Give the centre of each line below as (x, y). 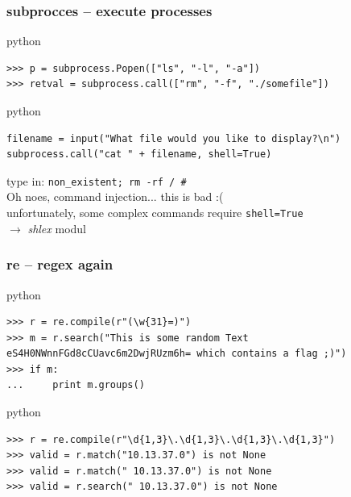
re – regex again (60, 264)
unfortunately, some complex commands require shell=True (155, 213)
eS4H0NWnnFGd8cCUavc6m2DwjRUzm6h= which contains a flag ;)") (177, 354)
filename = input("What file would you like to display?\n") (174, 138)
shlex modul (57, 228)
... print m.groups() (76, 385)
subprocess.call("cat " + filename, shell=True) (139, 155)
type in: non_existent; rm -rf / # (97, 180)
